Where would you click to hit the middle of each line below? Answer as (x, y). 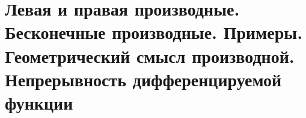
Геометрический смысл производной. (150, 55)
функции (39, 102)
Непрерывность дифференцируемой (143, 79)
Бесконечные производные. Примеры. (154, 32)
